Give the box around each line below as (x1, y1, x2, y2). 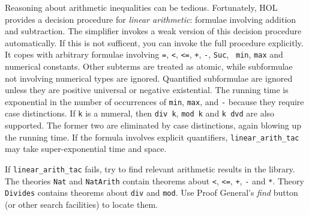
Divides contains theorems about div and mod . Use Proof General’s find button (5, 186, 298, 199)
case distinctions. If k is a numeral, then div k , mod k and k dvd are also (5, 107, 275, 120)
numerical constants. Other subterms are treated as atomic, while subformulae (5, 60, 293, 73)
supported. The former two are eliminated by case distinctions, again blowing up (5, 119, 301, 132)
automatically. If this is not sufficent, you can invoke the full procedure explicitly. (5, 36, 304, 49)
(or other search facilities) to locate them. (5, 198, 158, 210)
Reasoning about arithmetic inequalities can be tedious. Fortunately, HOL (5, 1, 278, 13)
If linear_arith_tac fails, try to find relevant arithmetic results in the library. (5, 162, 295, 175)
